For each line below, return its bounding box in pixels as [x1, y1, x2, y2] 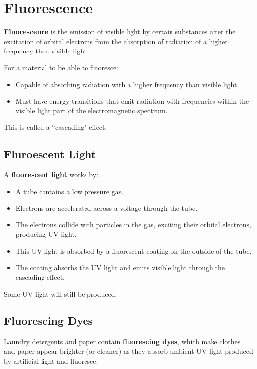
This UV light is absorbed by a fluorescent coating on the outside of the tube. [15, 246, 252, 256]
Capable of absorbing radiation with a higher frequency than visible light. [15, 79, 239, 89]
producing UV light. [15, 229, 77, 239]
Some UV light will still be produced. [4, 288, 117, 299]
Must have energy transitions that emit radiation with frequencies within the [15, 96, 249, 106]
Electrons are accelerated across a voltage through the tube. [15, 203, 198, 213]
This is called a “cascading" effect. [4, 122, 107, 132]
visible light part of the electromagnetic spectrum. [15, 105, 168, 115]
